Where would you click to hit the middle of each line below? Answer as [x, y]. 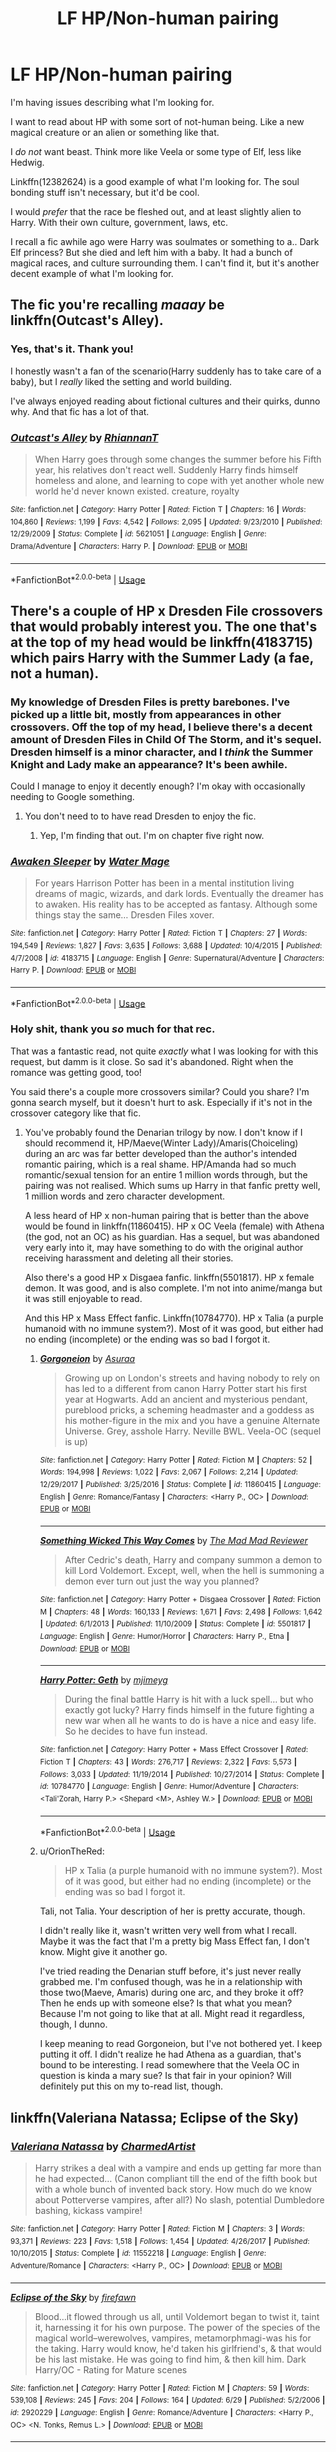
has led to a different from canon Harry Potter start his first [186, 1388]
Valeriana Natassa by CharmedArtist [103, 2146]
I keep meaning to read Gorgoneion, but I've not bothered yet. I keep [181, 2044]
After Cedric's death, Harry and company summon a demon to [193, 1560]
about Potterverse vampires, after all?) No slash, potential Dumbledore [179, 2199]
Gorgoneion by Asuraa [87, 1358]
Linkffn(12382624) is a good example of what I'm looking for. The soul [155, 181]
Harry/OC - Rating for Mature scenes [111, 2369]
